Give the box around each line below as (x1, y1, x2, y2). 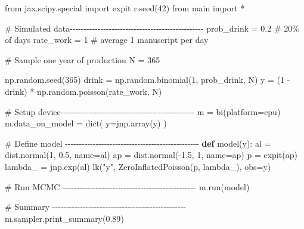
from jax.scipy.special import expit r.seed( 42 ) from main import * (5, 2, 245, 14)
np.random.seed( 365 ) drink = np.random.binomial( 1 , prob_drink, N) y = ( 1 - (5, 73, 290, 86)
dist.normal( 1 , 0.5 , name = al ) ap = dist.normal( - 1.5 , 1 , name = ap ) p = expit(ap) (5, 148, 297, 161)
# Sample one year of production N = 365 (5, 53, 160, 66)
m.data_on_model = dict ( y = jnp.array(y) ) (5, 117, 167, 129)
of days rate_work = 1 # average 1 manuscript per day (5, 33, 209, 46)
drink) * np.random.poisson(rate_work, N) (5, 85, 162, 97)
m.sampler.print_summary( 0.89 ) (5, 212, 124, 224)
